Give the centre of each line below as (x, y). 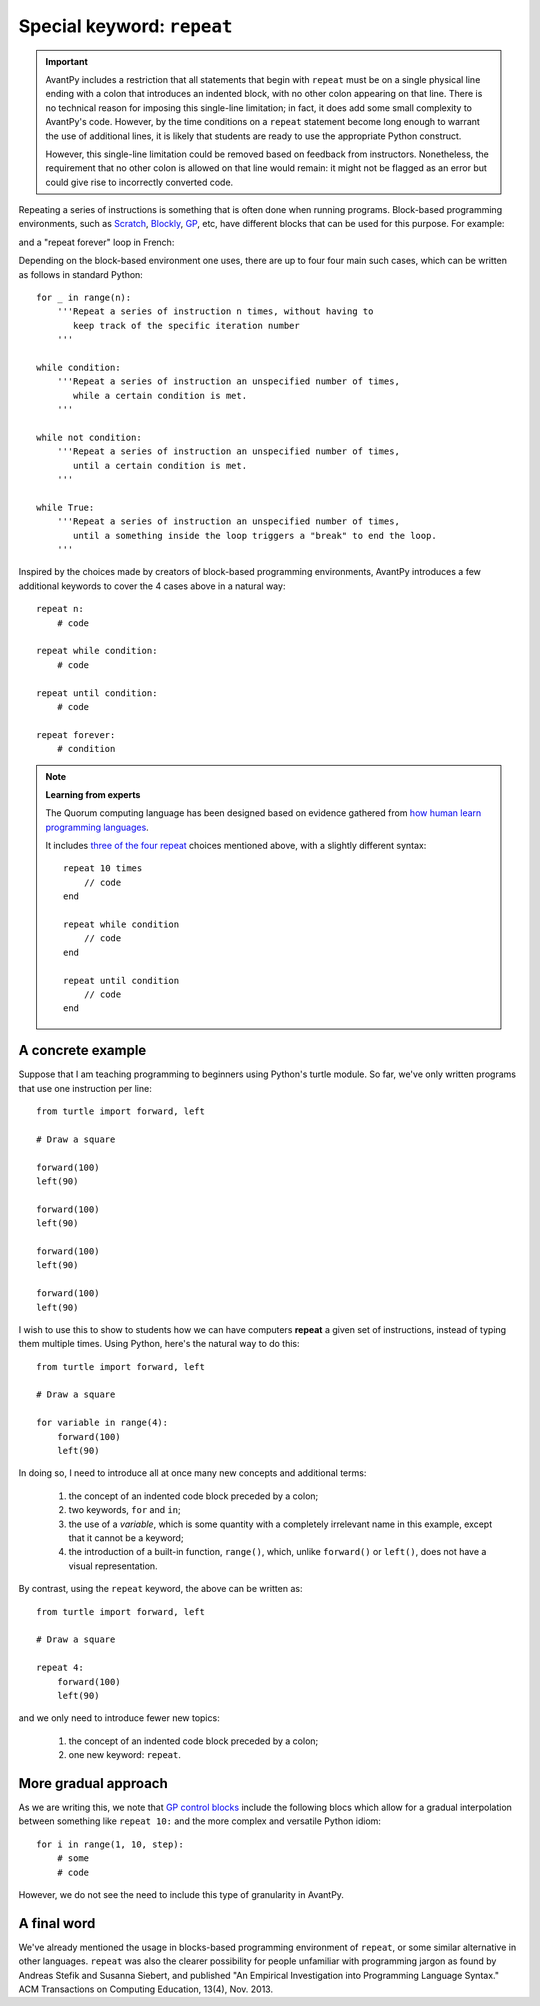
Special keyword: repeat (125, 26)
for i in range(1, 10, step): (110, 1844)
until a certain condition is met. (160, 465)
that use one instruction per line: (85, 1088)
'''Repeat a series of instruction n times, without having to (215, 311)
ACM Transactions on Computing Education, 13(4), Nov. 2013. (146, 1989)
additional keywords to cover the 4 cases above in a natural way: (152, 586)
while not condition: (89, 437)
